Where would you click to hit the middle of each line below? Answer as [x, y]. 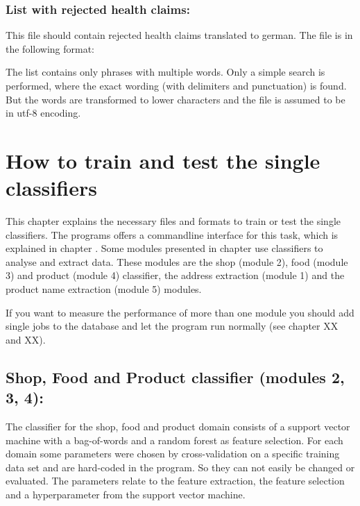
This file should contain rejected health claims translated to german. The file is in [179, 35]
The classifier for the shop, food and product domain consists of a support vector [178, 427]
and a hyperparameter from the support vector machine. [126, 494]
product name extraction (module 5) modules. [104, 289]
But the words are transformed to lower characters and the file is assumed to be [175, 99]
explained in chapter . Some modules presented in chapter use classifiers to [164, 248]
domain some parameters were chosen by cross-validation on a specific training [173, 454]
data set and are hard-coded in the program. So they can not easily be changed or [180, 467]
